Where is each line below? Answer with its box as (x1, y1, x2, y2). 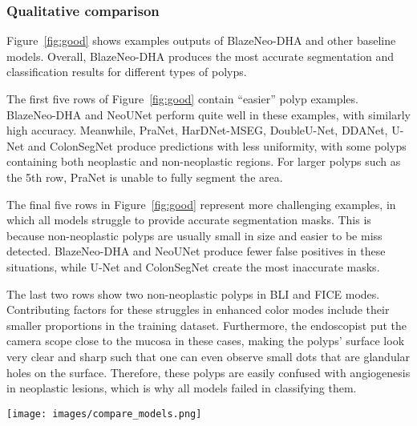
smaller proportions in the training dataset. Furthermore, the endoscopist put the (6, 316, 407, 333)
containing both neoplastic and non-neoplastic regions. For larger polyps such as (6, 153, 401, 170)
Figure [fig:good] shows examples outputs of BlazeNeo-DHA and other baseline (6, 32, 396, 49)
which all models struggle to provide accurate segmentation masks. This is (6, 211, 371, 228)
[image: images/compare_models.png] (6, 408, 202, 420)
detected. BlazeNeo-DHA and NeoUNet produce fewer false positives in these (6, 243, 386, 259)
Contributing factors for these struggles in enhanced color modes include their (6, 301, 390, 318)
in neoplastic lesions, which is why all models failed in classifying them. (6, 380, 357, 396)
